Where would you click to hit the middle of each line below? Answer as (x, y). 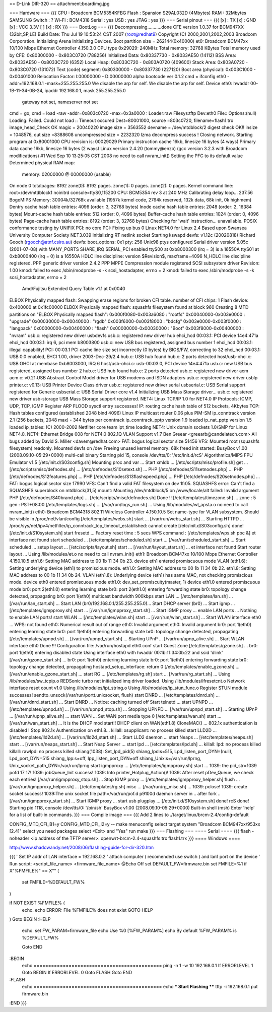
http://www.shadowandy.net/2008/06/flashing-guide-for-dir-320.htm (82, 847)
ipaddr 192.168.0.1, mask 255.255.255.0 (85, 90)
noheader (19, 838)
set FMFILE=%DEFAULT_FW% (53, 882)
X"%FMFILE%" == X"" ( (34, 871)
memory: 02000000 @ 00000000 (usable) (66, 174)
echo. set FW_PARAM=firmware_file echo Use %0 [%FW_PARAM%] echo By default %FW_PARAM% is (129, 931)
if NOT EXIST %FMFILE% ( (37, 903)
